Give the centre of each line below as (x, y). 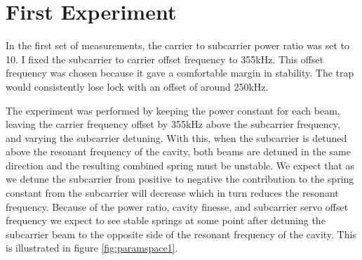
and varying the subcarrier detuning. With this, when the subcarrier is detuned (176, 137)
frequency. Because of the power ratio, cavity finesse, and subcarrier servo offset (177, 206)
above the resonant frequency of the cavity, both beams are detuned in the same (178, 151)
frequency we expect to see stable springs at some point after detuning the (166, 220)
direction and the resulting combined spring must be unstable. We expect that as (180, 165)
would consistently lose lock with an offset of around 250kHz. (137, 86)
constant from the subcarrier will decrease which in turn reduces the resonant (172, 193)
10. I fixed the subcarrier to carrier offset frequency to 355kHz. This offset (165, 59)
